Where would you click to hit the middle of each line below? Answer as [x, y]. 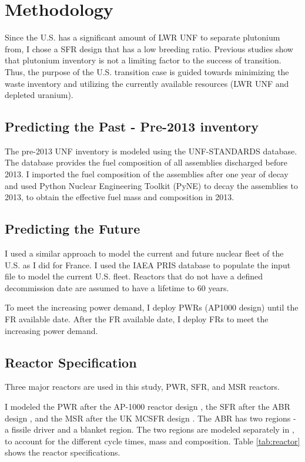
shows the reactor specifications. [63, 452]
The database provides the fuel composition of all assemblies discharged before [146, 162]
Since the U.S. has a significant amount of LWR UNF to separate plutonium [143, 37]
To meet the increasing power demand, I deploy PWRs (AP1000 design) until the [152, 307]
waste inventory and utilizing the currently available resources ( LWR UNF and [147, 83]
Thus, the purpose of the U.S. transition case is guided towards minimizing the [147, 71]
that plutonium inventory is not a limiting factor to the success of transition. [143, 60]
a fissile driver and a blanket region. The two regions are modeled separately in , [150, 429]
